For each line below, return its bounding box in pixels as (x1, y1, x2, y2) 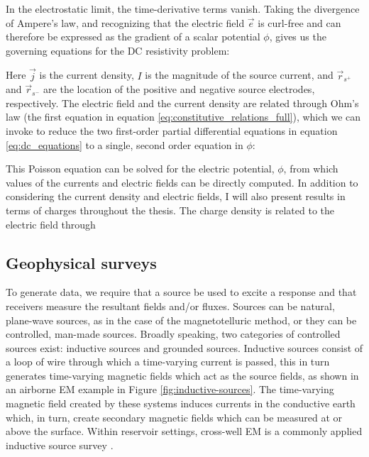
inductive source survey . (6, 437, 114, 452)
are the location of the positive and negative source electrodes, (43, 82, 315, 97)
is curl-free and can (258, 15, 341, 30)
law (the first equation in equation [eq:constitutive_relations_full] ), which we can (6, 109, 361, 124)
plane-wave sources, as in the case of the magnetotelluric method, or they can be (6, 312, 357, 327)
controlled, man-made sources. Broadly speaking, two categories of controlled (6, 326, 341, 341)
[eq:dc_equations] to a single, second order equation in (6, 137, 243, 152)
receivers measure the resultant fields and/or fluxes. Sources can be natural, (6, 298, 335, 313)
